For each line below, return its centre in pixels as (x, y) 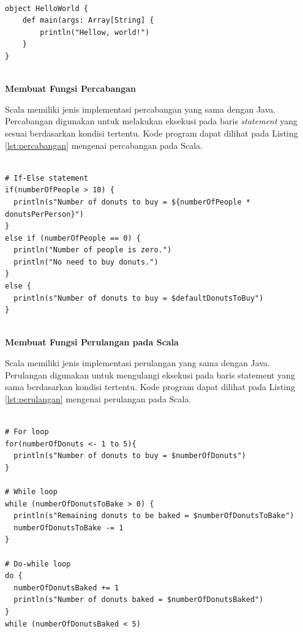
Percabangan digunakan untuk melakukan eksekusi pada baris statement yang (151, 121)
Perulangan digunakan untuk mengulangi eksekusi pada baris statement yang (150, 374)
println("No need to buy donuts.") (86, 262)
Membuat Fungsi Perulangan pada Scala (92, 342)
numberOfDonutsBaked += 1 (66, 588)
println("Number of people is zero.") (93, 250)
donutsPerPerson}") (44, 214)
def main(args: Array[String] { (88, 21)
